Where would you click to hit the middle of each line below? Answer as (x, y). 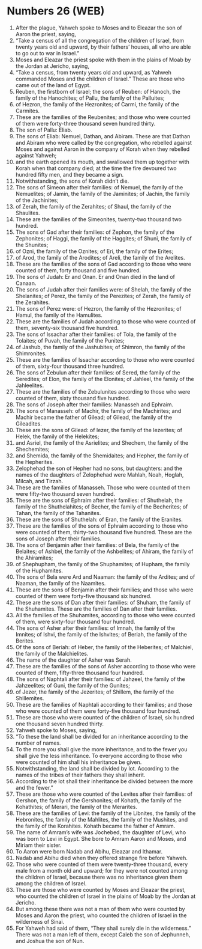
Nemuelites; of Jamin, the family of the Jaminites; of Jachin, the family (102, 194)
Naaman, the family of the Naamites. (61, 583)
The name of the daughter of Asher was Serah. (74, 660)
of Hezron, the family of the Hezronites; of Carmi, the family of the (97, 104)
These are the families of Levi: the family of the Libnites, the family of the (105, 813)
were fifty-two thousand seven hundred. (65, 493)
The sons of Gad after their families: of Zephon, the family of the (95, 232)
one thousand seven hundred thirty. (60, 724)
